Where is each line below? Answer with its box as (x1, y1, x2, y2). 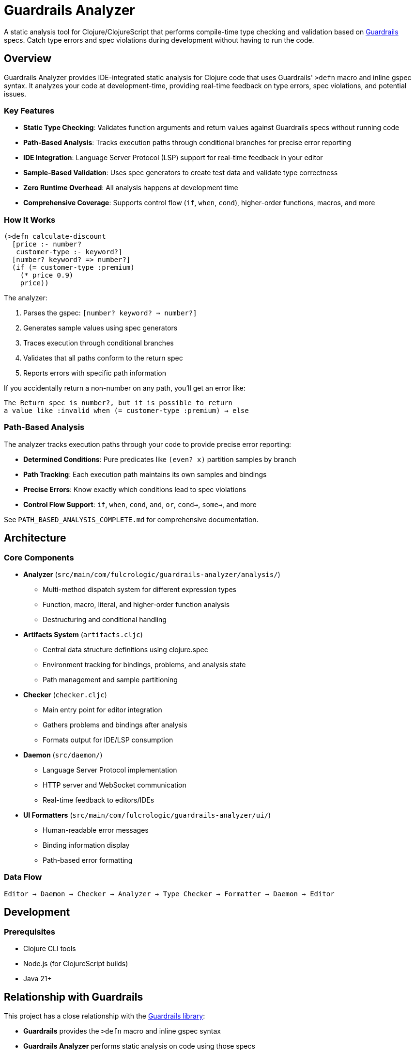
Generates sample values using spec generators (23, 324, 178, 332)
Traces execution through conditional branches (23, 339, 174, 347)
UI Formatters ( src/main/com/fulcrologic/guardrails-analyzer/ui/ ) (23, 811, 271, 820)
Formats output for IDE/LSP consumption (43, 736, 173, 744)
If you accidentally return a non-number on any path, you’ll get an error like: (4, 384, 246, 393)
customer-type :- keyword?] (16, 248, 123, 256)
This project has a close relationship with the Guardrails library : (4, 1011, 205, 1020)
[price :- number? (12, 240, 82, 248)
